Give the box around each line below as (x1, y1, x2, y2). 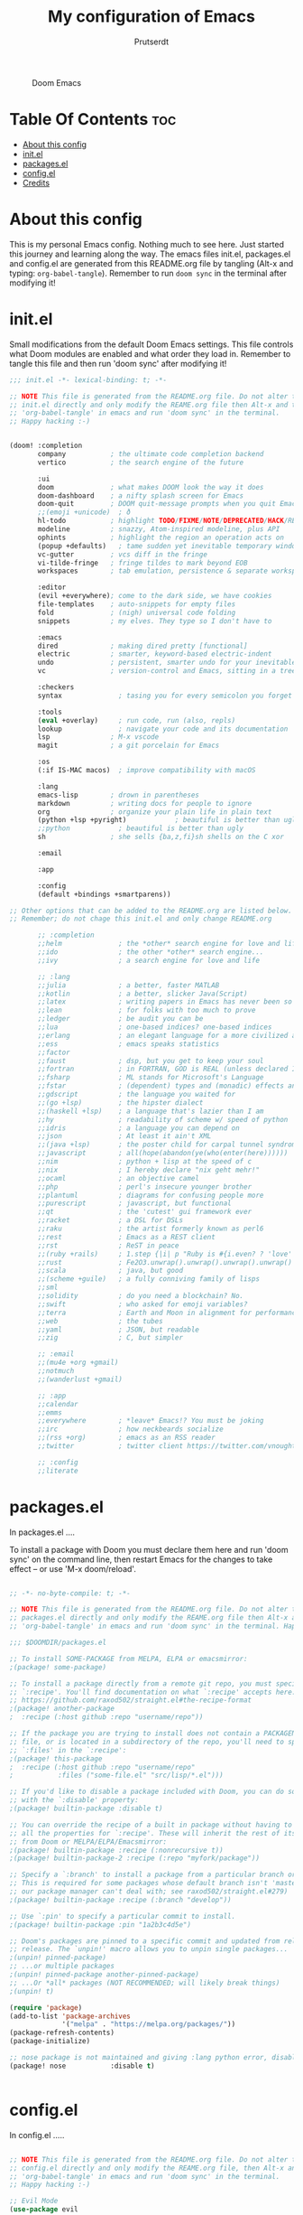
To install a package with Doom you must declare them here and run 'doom (9, 1544, 289, 1555)
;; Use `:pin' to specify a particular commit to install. (9, 1911, 236, 1921)
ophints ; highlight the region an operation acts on (37, 533, 284, 542)
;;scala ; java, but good (37, 1266, 183, 1276)
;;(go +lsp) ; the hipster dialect (37, 1098, 204, 1107)
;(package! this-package (9, 1754, 103, 1763)
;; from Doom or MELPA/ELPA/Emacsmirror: (9, 1836, 168, 1846)
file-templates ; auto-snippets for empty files (37, 600, 236, 609)
